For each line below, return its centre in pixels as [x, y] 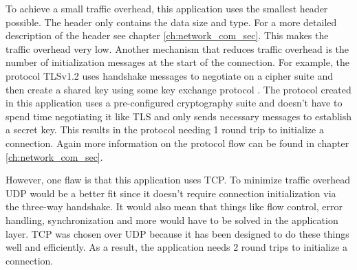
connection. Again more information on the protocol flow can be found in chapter [177, 143]
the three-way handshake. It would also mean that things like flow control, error [174, 206]
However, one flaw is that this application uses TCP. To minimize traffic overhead [178, 180]
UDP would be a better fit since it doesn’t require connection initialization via [171, 193]
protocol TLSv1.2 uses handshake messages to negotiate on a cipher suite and [169, 75]
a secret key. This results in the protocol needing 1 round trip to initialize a [165, 130]
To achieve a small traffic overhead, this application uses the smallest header [167, 8]
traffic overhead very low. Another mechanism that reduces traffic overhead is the [177, 48]
